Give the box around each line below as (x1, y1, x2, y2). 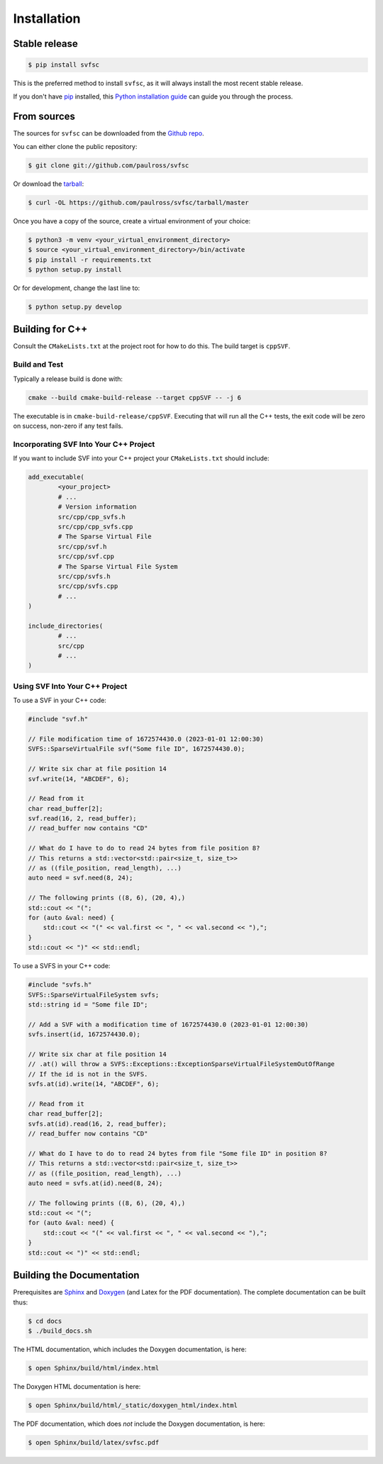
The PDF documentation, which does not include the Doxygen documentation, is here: (13, 1419, 265, 1428)
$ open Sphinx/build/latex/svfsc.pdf (28, 1438, 160, 1446)
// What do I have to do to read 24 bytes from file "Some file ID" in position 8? (28, 1149, 328, 1158)
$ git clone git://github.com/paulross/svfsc (28, 161, 189, 170)
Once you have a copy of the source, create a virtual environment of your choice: (13, 216, 251, 225)
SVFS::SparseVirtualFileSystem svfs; (28, 990, 160, 999)
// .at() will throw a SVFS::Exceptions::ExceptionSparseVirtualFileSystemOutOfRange (28, 1060, 335, 1068)
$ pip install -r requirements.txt (28, 255, 152, 264)
